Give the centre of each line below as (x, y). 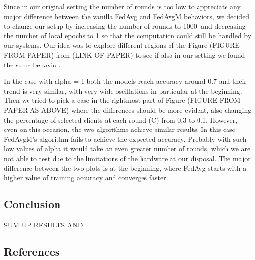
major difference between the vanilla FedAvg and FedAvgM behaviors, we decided (127, 16)
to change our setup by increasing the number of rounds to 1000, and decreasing (125, 26)
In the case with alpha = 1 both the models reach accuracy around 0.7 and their (125, 81)
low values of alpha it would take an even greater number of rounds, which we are (127, 148)
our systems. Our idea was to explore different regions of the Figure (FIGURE (122, 45)
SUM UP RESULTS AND (43, 224)
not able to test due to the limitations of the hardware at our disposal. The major (127, 158)
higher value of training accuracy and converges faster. (86, 178)
